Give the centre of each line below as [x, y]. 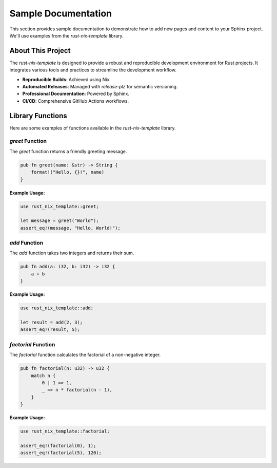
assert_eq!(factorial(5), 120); [61, 453]
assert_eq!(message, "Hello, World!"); [70, 228]
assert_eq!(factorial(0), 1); [58, 445]
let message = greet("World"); [60, 221]
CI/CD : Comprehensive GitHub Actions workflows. [76, 101]
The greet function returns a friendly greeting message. [68, 151]
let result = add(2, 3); [52, 322]
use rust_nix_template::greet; [60, 206]
